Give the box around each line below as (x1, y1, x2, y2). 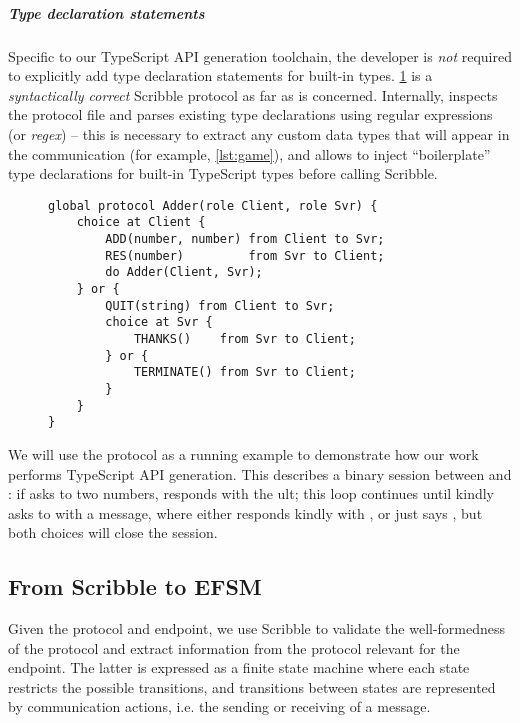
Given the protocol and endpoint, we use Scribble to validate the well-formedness (8, 618, 506, 639)
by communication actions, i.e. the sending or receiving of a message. (8, 696, 431, 717)
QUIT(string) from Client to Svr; (105, 298, 335, 313)
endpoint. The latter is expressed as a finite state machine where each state (8, 657, 470, 678)
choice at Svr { (105, 315, 213, 330)
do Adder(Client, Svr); (105, 265, 263, 280)
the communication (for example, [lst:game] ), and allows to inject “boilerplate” (8, 143, 491, 164)
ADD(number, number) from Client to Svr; (105, 232, 385, 247)
